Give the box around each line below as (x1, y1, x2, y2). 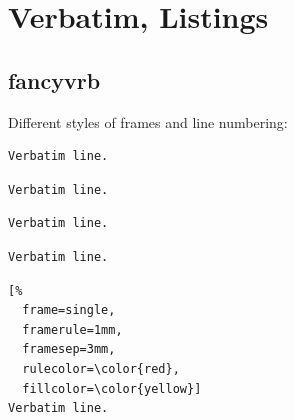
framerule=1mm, (22, 322, 123, 337)
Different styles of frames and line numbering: (8, 111, 288, 132)
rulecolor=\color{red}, (22, 361, 180, 376)
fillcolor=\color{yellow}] (22, 381, 202, 396)
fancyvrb (8, 64, 101, 95)
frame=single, (22, 303, 116, 318)
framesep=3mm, (22, 342, 116, 357)
